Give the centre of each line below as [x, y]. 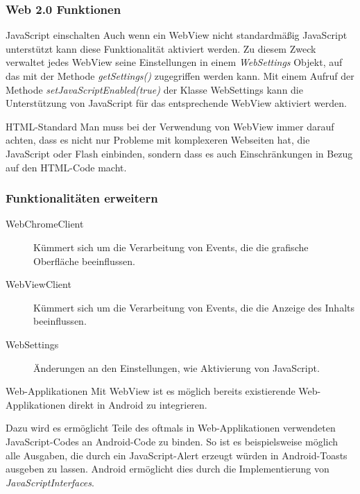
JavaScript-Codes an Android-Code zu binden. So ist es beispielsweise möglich [172, 441]
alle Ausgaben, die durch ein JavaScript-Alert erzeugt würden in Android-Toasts [177, 455]
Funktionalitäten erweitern [82, 198]
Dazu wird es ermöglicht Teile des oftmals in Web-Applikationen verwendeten [171, 428]
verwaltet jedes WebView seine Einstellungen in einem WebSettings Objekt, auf [174, 62]
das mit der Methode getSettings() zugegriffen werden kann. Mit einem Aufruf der [180, 76]
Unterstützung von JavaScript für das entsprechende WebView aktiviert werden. [176, 103]
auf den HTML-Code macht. [66, 167]
